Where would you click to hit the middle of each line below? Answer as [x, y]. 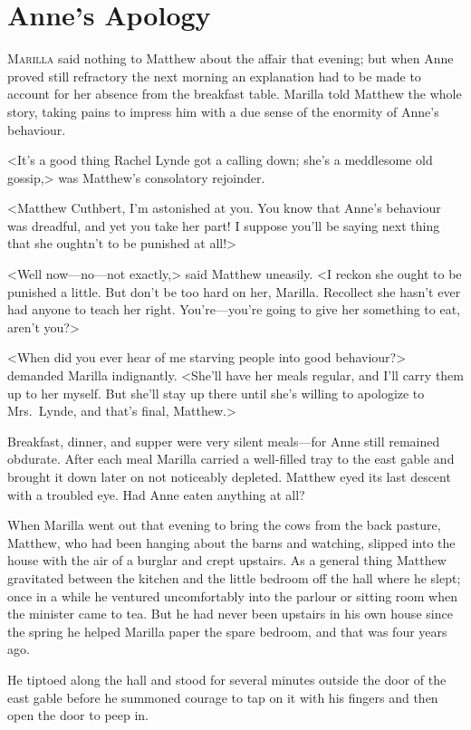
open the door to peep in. [78, 715]
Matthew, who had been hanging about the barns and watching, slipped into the [231, 542]
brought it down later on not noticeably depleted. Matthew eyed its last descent [229, 476]
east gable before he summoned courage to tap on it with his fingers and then [223, 697]
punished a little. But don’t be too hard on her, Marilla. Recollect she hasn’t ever [234, 291]
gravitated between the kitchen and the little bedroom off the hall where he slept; [234, 577]
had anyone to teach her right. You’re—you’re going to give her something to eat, [234, 309]
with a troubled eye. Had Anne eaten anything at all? [156, 494]
